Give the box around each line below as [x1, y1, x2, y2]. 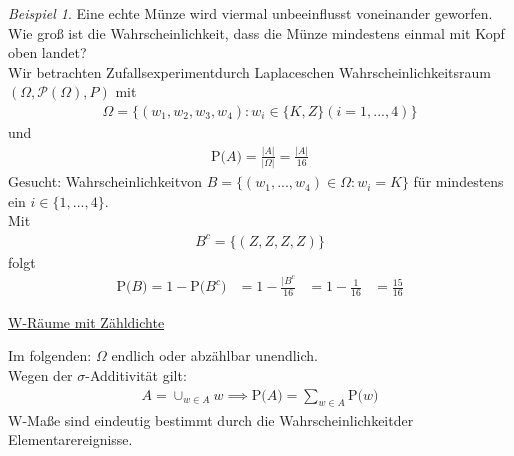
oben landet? [8, 42, 87, 63]
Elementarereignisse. [8, 429, 133, 450]
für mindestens [413, 171, 504, 192]
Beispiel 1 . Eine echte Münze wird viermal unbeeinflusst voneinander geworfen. [8, 3, 493, 23]
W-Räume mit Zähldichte [8, 311, 165, 332]
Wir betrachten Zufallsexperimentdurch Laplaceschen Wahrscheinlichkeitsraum [8, 61, 491, 82]
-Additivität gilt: [85, 365, 187, 386]
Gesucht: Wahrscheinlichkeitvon [8, 171, 202, 192]
